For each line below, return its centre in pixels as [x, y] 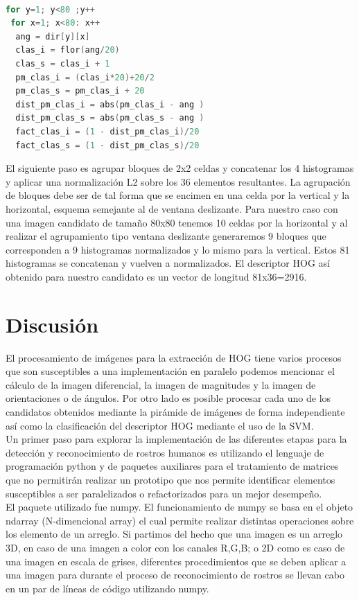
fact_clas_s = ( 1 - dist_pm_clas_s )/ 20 [107, 145]
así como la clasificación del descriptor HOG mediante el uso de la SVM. [160, 425]
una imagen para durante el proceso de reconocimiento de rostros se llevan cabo [175, 575]
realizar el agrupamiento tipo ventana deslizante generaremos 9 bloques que [166, 236]
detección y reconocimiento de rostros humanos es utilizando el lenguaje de [165, 452]
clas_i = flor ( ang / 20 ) [68, 50]
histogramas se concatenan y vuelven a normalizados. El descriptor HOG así [168, 263]
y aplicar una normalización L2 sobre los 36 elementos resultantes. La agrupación [178, 181]
